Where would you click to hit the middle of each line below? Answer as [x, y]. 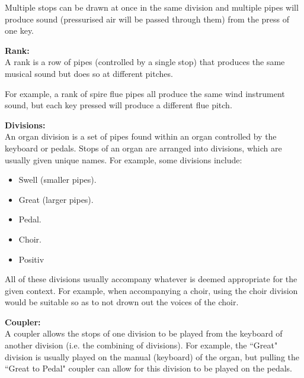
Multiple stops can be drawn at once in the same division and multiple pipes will [152, 7]
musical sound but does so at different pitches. [89, 73]
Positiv [31, 259]
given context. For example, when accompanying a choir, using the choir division [151, 290]
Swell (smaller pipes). [57, 180]
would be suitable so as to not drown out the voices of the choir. [122, 302]
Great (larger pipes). [56, 199]
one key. [19, 30]
